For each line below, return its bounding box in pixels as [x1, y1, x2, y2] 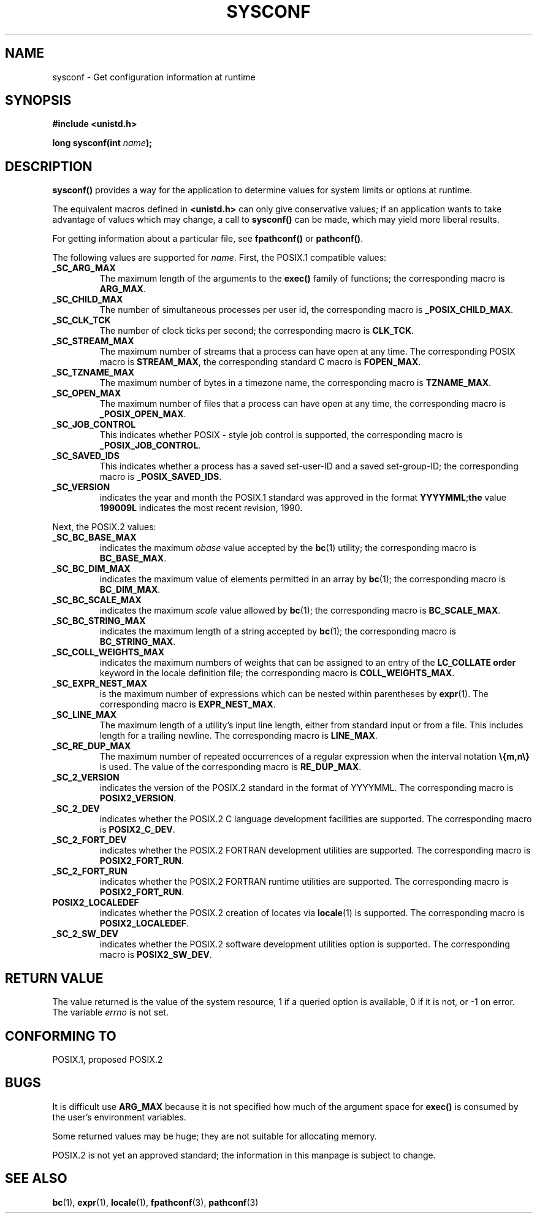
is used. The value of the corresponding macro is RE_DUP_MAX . [99, 761, 362, 773]
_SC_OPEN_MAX [52, 388, 121, 399]
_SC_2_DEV [52, 803, 100, 814]
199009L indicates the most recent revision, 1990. [99, 503, 303, 514]
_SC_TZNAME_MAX [52, 367, 135, 378]
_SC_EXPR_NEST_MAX [52, 678, 148, 689]
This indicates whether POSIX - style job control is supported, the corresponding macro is [99, 430, 463, 441]
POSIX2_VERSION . [99, 793, 177, 804]
